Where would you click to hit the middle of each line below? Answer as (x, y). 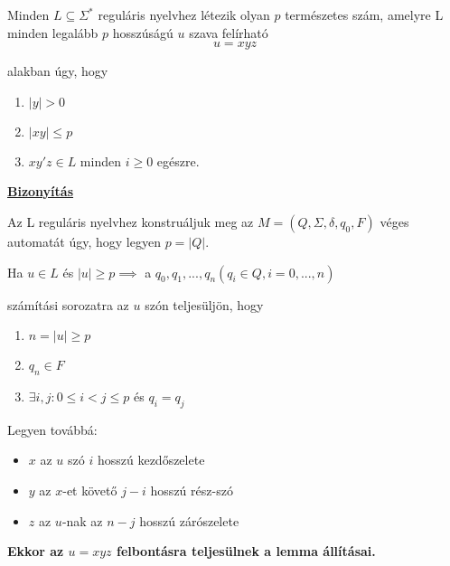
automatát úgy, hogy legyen (84, 241)
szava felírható (229, 32)
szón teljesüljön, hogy (204, 304)
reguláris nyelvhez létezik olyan (184, 14)
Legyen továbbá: (52, 429)
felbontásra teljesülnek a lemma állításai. (246, 551)
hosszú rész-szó (192, 490)
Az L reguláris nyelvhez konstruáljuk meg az (131, 221)
